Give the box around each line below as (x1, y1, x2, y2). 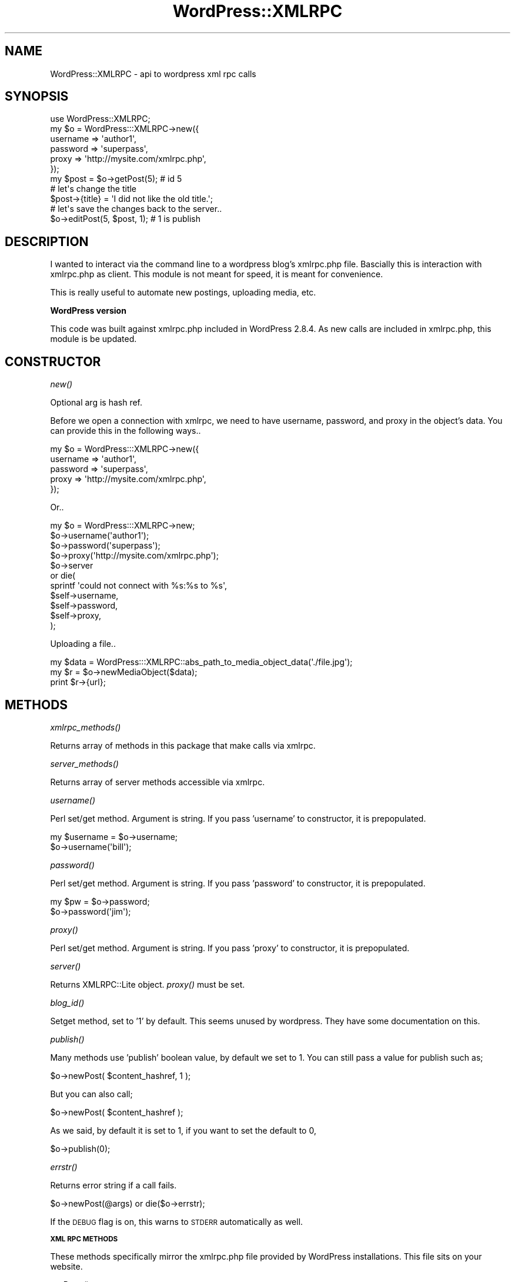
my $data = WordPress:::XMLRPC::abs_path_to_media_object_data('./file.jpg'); (50, 657, 353, 667)
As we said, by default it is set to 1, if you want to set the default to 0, (50, 1125, 316, 1135)
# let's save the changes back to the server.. (50, 204, 222, 214)
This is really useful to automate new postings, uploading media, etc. (50, 287, 316, 298)
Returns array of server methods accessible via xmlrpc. (50, 776, 265, 787)
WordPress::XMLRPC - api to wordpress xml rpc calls (50, 68, 256, 79)
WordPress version (50, 305, 126, 316)
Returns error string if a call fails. (50, 1180, 177, 1190)
